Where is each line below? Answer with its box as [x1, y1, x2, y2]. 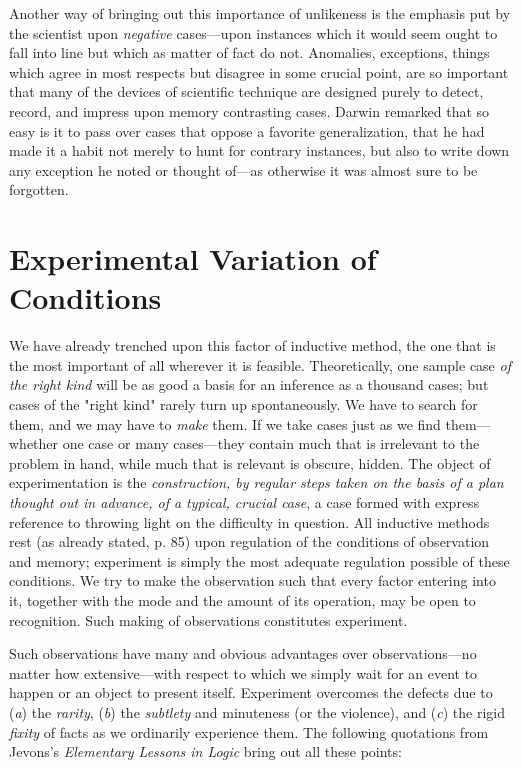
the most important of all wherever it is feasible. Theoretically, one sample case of [9, 354, 511, 375]
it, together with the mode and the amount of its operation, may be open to [9, 589, 476, 610]
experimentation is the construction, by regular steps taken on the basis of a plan [9, 472, 504, 493]
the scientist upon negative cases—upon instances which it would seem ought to [9, 22, 498, 43]
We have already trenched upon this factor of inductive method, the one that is [9, 335, 496, 356]
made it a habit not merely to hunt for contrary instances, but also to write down [9, 140, 510, 161]
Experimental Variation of [9, 238, 377, 279]
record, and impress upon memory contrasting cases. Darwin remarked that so [9, 100, 490, 121]
